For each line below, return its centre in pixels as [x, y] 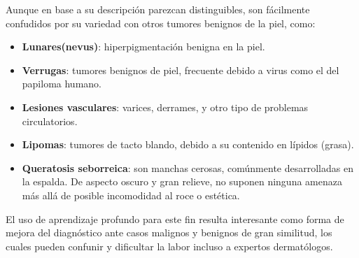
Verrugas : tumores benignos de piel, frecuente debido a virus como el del [181, 70]
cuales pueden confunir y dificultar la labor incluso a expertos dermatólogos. [169, 246]
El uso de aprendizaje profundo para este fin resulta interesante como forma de [175, 218]
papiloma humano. [62, 84]
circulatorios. [50, 121]
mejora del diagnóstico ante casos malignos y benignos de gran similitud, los [169, 232]
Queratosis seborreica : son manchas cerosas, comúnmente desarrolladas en [188, 167]
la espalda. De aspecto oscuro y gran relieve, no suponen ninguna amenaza [182, 181]
